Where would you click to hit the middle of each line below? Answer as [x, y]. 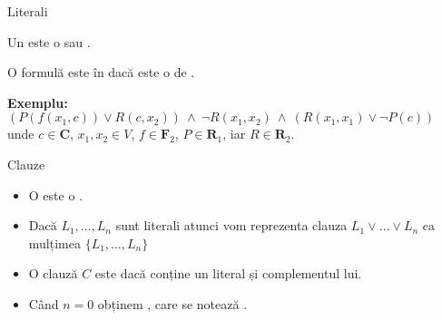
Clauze [26, 164]
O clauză [53, 273]
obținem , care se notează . [172, 303]
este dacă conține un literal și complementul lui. [228, 273]
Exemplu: [38, 102]
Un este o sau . [49, 41]
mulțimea [54, 242]
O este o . [55, 194]
